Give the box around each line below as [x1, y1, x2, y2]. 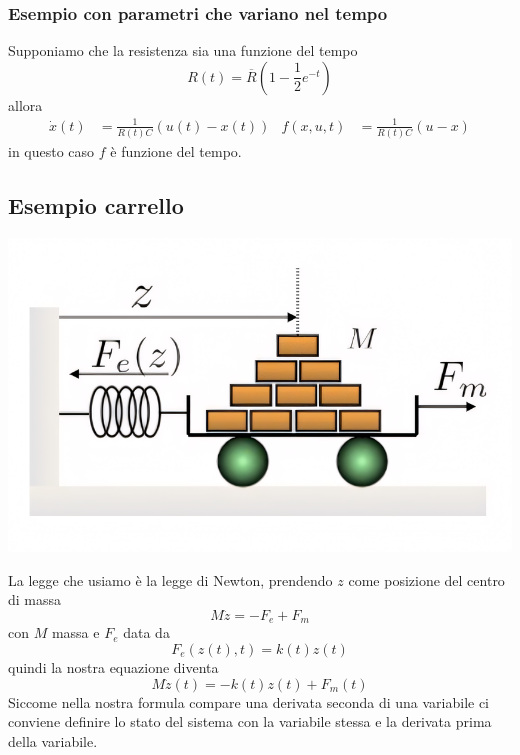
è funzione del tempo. [110, 141, 242, 162]
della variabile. [8, 730, 98, 751]
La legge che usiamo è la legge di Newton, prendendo [8, 569, 333, 590]
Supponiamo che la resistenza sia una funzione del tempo [8, 40, 358, 61]
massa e [51, 622, 100, 643]
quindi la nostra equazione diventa [8, 656, 219, 677]
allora [8, 94, 43, 115]
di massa [8, 589, 62, 610]
